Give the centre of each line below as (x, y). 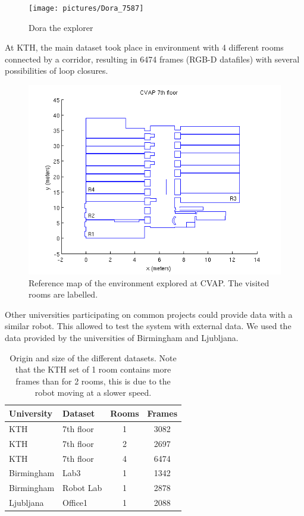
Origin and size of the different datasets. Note (93, 357)
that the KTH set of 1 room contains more (93, 369)
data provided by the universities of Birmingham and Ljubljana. (122, 337)
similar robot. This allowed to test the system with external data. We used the (148, 326)
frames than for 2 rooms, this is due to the (93, 381)
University (31, 413)
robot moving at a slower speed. (93, 393)
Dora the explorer (61, 27)
